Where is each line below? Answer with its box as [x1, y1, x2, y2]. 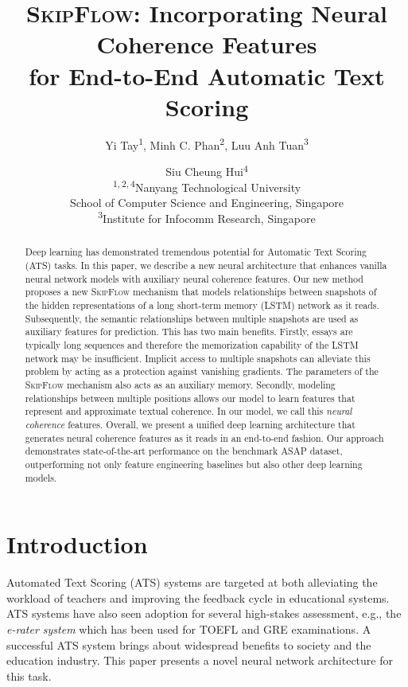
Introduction [6, 528, 148, 560]
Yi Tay [105, 136, 139, 153]
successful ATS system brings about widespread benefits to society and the [6, 636, 371, 653]
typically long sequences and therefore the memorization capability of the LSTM [25, 338, 359, 352]
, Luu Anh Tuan [224, 136, 304, 153]
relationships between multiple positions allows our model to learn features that [25, 391, 356, 404]
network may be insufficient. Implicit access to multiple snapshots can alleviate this [25, 351, 371, 365]
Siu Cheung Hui [165, 163, 243, 180]
